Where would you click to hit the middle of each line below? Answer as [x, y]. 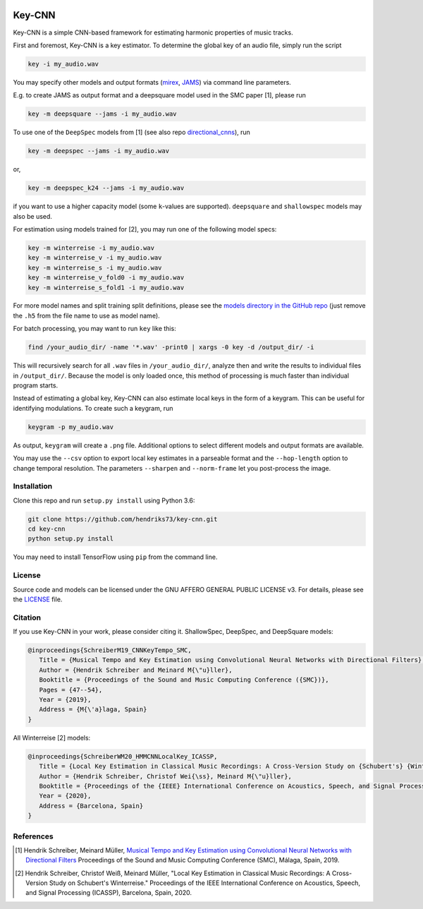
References [33, 836]
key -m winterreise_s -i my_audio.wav [95, 267]
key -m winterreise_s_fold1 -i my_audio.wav [106, 287]
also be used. [33, 216]
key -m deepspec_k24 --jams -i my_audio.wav [106, 188]
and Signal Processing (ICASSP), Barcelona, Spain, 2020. [109, 893]
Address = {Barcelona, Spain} [91, 806]
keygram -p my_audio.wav [71, 427]
